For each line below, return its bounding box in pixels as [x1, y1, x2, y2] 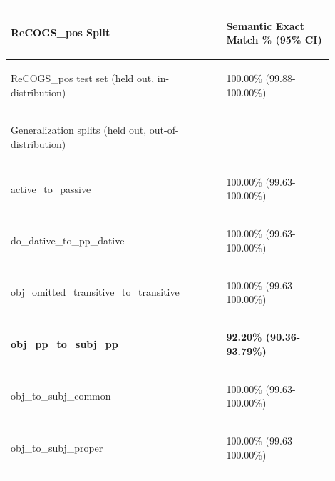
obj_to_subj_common [11, 388, 111, 403]
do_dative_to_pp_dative [11, 233, 125, 248]
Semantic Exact [226, 18, 305, 33]
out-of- [149, 122, 179, 137]
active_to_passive [11, 181, 91, 196]
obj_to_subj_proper [11, 440, 103, 455]
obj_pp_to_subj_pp [11, 336, 118, 351]
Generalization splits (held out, [11, 122, 147, 137]
